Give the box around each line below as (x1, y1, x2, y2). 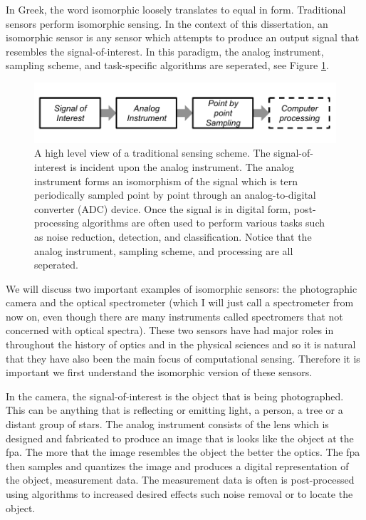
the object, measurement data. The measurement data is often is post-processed (6, 472, 355, 487)
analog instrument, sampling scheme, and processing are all (34, 243, 293, 258)
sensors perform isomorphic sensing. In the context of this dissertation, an (6, 16, 328, 31)
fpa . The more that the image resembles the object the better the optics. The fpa (6, 444, 360, 459)
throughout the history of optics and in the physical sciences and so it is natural (6, 337, 356, 352)
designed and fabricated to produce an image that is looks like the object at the (6, 430, 354, 445)
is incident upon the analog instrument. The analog (70, 159, 295, 174)
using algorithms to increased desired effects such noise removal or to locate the (6, 487, 353, 501)
